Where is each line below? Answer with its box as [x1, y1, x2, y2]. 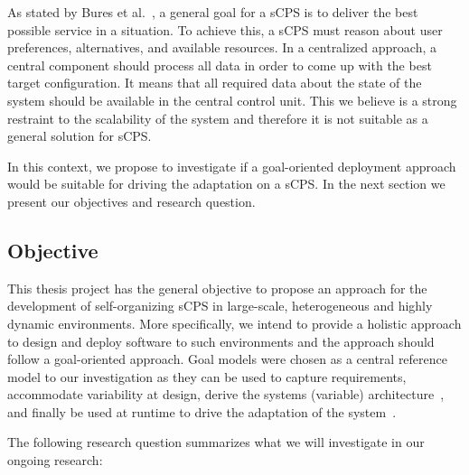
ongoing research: [7, 451, 103, 470]
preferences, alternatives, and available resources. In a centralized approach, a [7, 38, 437, 57]
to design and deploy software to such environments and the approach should [7, 331, 435, 350]
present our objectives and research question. [7, 191, 256, 210]
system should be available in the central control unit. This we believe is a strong [7, 90, 457, 109]
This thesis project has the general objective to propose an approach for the [7, 278, 427, 297]
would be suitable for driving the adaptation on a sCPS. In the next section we [7, 174, 446, 193]
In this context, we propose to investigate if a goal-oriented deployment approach [7, 156, 456, 175]
